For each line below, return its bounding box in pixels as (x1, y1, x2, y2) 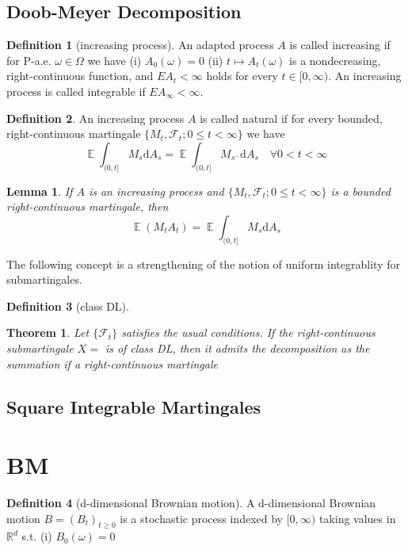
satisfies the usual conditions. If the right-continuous (121, 324, 376, 341)
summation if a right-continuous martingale (6, 355, 218, 372)
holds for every (206, 67, 278, 84)
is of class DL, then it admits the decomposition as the (105, 339, 370, 356)
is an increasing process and (88, 182, 224, 199)
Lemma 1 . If (6, 182, 73, 199)
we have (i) (87, 52, 142, 68)
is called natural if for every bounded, (200, 109, 383, 126)
